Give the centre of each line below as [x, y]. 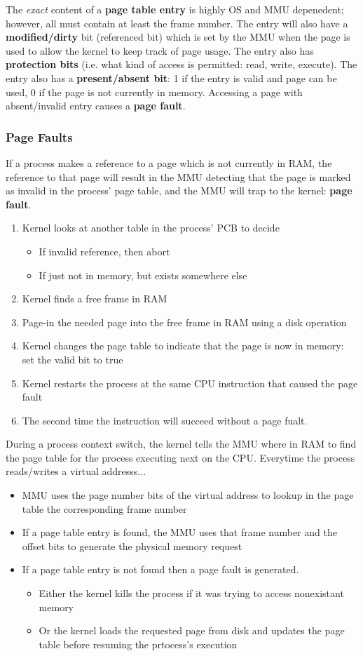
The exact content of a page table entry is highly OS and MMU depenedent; [175, 9]
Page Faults [39, 136]
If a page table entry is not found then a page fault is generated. [160, 569]
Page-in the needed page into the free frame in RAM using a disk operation [184, 322]
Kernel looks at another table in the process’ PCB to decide [151, 228]
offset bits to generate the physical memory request [132, 545]
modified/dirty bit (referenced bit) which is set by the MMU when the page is [178, 37]
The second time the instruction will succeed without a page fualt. [165, 420]
